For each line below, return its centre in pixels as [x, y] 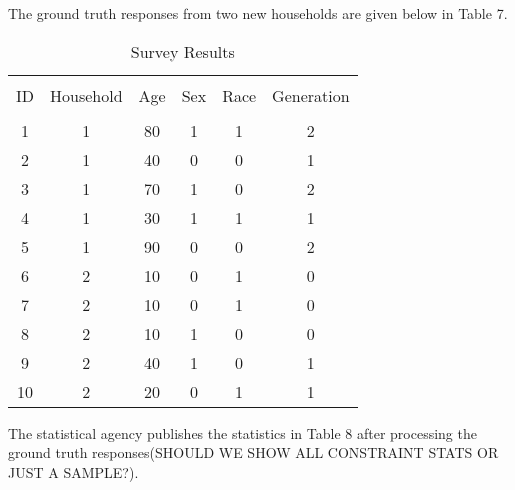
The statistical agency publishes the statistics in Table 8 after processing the [242, 432]
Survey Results [182, 51]
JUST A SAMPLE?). [73, 471]
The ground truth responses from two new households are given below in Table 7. [258, 13]
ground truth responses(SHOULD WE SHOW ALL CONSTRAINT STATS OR [253, 452]
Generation [311, 95]
